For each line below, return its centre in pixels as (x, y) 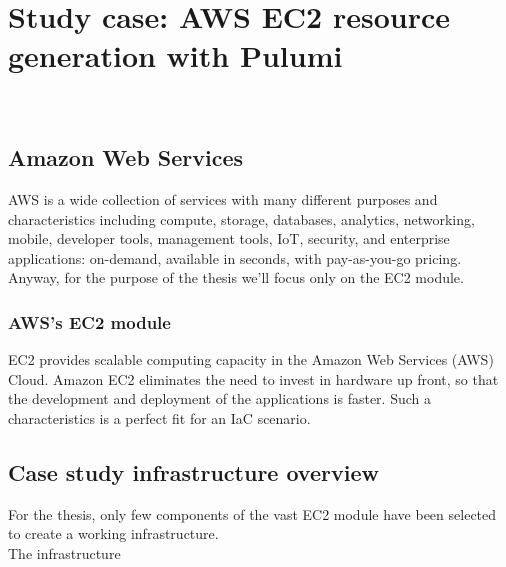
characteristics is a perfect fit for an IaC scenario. (159, 418)
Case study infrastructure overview (193, 472)
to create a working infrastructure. (113, 533)
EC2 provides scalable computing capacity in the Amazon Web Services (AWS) (251, 359)
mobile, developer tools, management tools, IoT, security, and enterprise (229, 238)
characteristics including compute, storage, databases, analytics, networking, (241, 218)
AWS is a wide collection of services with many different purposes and (223, 199)
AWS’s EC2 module (89, 322)
